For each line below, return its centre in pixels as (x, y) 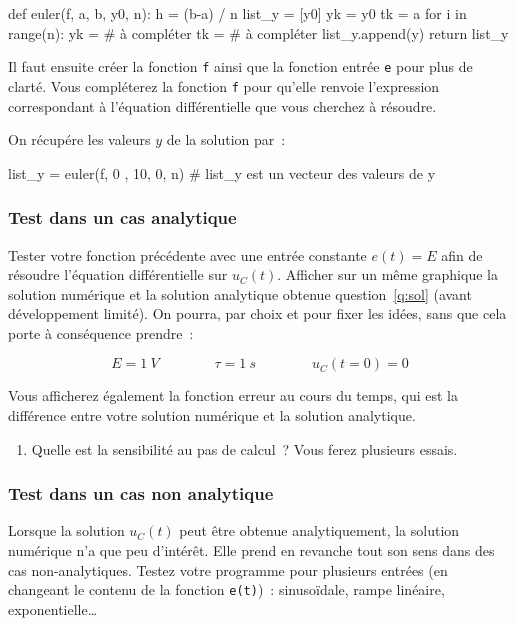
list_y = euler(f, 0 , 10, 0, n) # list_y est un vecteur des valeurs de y (222, 172)
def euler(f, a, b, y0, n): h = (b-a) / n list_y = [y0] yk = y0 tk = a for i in (237, 13)
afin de (462, 254)
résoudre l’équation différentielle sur (118, 274)
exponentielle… (53, 608)
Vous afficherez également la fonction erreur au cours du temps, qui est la (233, 395)
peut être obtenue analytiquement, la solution (319, 530)
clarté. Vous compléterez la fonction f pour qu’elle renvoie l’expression (224, 85)
